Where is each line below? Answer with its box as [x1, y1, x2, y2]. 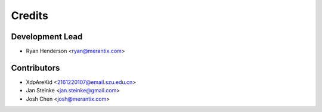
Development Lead [11, 32, 83, 42]
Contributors [11, 63, 60, 73]
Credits [11, 9, 49, 22]
